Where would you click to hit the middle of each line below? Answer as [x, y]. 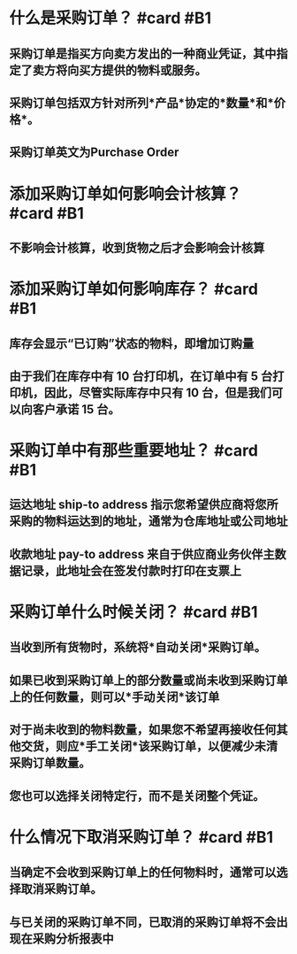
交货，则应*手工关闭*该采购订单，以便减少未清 [149, 746]
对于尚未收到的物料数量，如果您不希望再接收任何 [143, 730]
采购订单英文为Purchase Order [94, 153]
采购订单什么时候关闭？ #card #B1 [133, 612]
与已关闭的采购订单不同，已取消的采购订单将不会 [143, 922]
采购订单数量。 [50, 763]
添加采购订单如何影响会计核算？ [126, 193]
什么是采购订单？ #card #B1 [110, 18]
